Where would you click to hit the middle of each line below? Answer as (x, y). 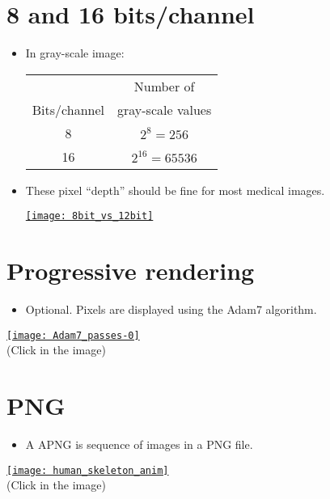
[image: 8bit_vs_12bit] (89, 216)
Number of (164, 86)
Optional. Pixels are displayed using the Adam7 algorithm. (171, 309)
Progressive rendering (131, 271)
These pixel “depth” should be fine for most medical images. (175, 190)
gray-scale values (165, 109)
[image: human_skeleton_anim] (88, 470)
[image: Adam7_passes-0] (73, 335)
